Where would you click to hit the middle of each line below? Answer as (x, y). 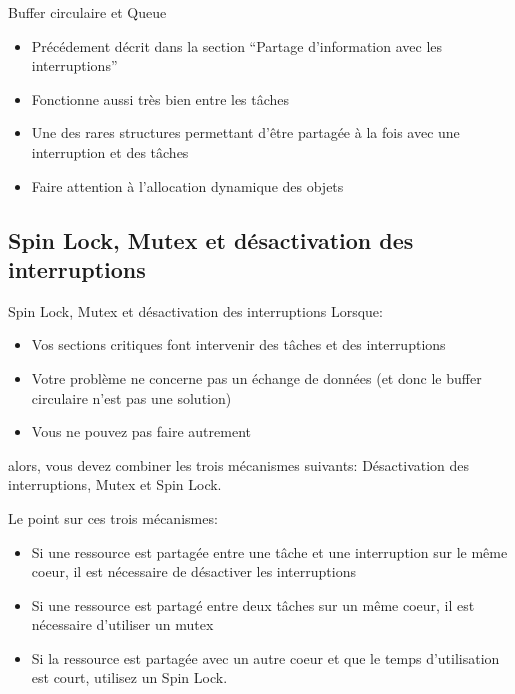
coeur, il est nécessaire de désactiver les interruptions (193, 571)
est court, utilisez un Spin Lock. (129, 677)
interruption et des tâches (110, 151)
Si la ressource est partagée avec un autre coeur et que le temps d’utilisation (265, 657)
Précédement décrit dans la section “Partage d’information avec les (237, 45)
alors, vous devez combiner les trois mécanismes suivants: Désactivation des (239, 464)
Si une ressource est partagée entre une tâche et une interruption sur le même (269, 551)
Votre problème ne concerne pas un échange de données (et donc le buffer (256, 377)
